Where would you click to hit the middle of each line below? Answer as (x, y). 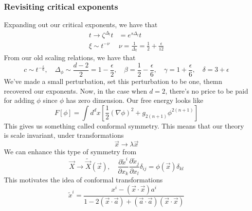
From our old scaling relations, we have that (70, 57)
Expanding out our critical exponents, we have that (81, 24)
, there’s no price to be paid (207, 90)
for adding (19, 100)
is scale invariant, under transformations (64, 135)
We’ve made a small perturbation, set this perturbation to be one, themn (113, 81)
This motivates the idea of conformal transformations (83, 180)
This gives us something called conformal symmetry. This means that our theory (124, 125)
